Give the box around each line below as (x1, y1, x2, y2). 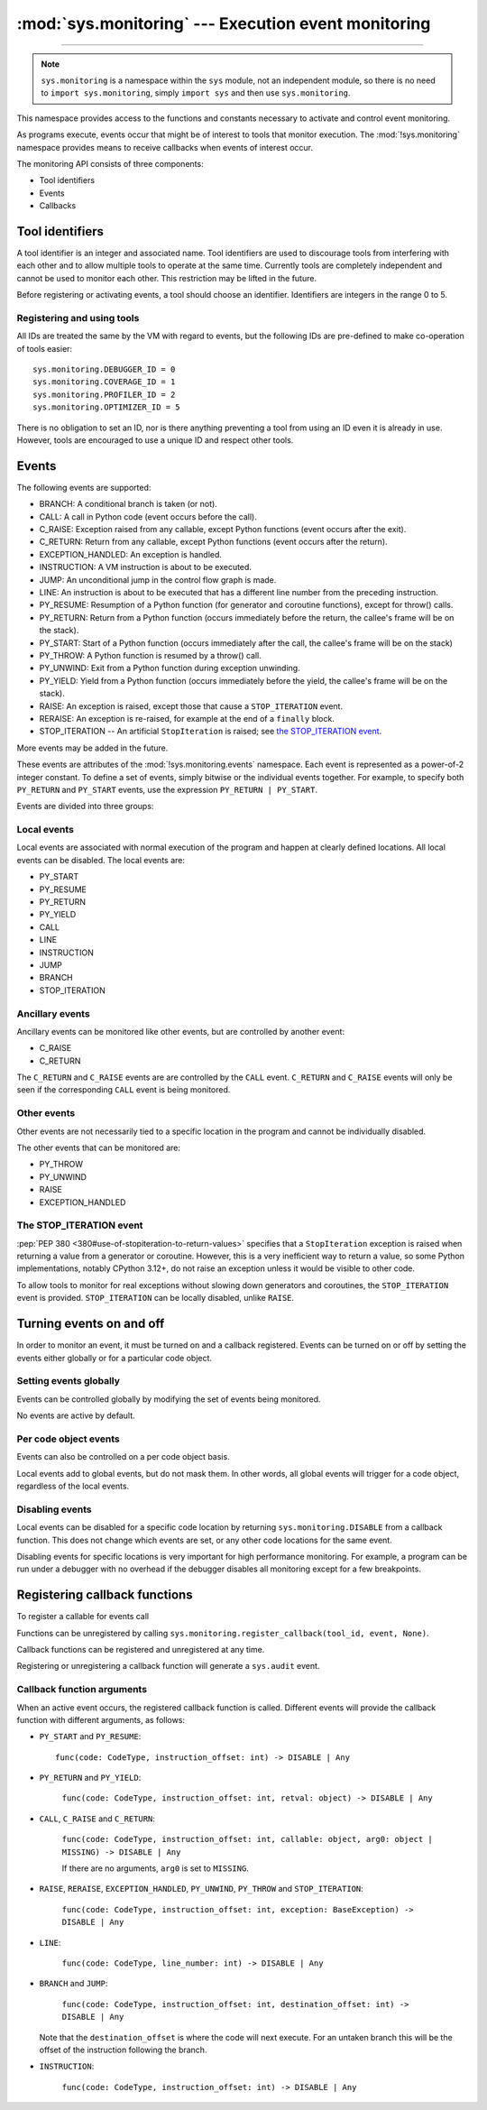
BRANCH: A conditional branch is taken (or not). (39, 499, 218, 510)
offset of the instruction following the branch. (39, 2044, 207, 2055)
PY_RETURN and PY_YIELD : (39, 1773, 142, 1783)
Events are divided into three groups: (16, 801, 154, 812)
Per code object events (16, 1433, 121, 1445)
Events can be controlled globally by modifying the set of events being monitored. (16, 1394, 321, 1405)
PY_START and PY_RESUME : (39, 1731, 142, 1742)
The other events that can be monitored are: (16, 1142, 180, 1153)
